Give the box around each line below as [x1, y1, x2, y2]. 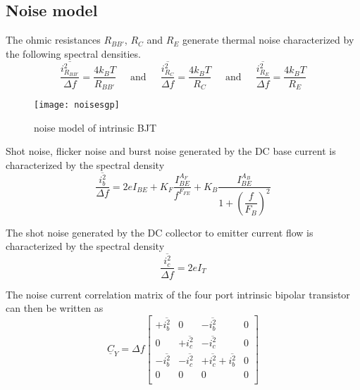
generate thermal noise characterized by [182, 32, 354, 47]
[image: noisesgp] [34, 99, 120, 110]
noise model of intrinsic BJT [34, 120, 157, 134]
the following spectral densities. [6, 46, 141, 61]
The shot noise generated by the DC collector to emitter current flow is [6, 225, 314, 239]
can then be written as [6, 301, 104, 315]
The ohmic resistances [6, 32, 101, 47]
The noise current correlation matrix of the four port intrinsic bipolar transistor [6, 287, 350, 301]
